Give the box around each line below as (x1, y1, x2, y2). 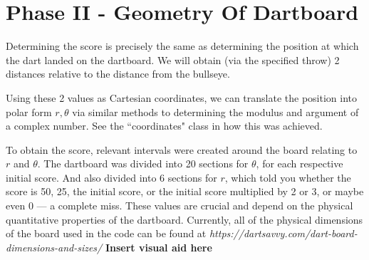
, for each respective (256, 156, 343, 171)
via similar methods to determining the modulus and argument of (72, 104, 359, 119)
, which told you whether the (224, 170, 351, 184)
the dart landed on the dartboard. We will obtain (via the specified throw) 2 (6, 52, 340, 67)
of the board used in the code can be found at (6, 226, 207, 241)
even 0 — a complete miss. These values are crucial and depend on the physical (6, 198, 353, 213)
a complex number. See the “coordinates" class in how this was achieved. (6, 118, 323, 133)
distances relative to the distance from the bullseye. (6, 66, 230, 81)
